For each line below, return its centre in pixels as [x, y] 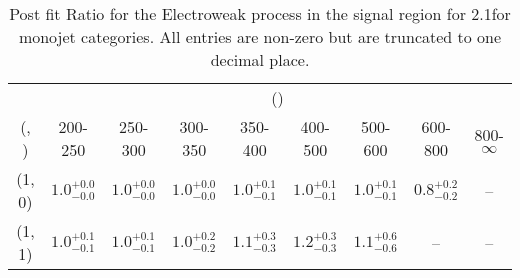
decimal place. [260, 59]
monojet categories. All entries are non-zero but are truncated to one [260, 36]
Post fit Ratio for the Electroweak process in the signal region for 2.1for [260, 13]
